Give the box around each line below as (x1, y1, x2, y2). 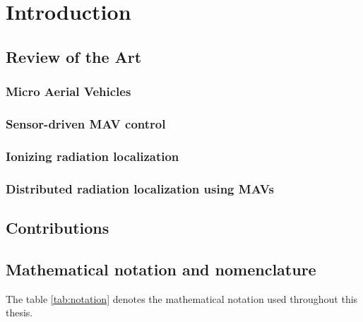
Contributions (6, 216, 109, 238)
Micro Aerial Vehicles (6, 83, 131, 100)
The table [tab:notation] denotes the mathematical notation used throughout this (6, 291, 358, 306)
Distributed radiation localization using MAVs (6, 179, 274, 197)
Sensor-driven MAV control (6, 114, 166, 132)
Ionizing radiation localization (6, 147, 179, 165)
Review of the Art (6, 45, 142, 67)
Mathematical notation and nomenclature (6, 258, 316, 280)
